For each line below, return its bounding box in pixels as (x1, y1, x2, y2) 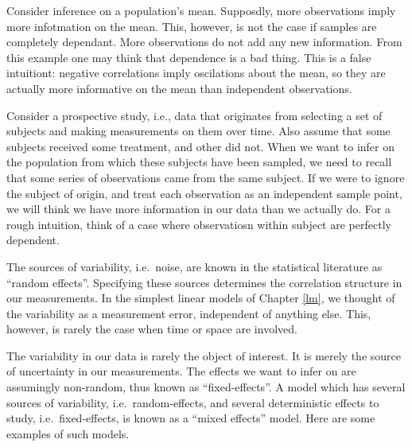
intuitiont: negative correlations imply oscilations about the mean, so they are (6, 64, 386, 81)
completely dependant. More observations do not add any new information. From (6, 33, 402, 50)
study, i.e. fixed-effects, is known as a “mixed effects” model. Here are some (6, 410, 375, 426)
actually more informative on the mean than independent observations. (6, 80, 352, 96)
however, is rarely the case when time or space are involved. (6, 321, 297, 337)
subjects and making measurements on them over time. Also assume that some (6, 122, 391, 139)
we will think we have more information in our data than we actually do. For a (6, 200, 391, 217)
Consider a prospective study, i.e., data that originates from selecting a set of (6, 107, 383, 123)
